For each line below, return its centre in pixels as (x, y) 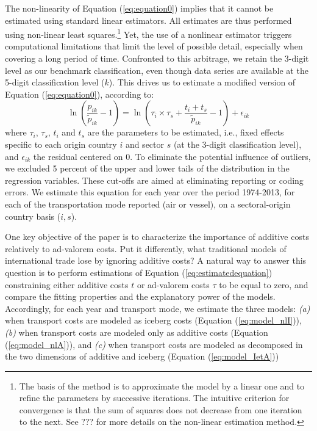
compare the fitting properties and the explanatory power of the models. (140, 296)
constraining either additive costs (67, 284)
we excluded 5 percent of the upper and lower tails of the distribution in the (147, 168)
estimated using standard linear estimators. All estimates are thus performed (148, 20)
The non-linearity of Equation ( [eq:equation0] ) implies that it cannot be (139, 8)
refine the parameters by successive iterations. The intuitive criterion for (154, 398)
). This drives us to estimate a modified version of (202, 82)
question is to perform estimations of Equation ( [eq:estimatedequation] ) (139, 272)
